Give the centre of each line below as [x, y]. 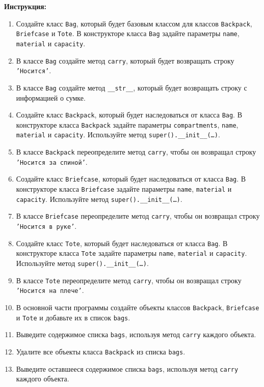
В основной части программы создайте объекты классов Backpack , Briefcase [138, 307]
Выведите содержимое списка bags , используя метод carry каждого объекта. [136, 334]
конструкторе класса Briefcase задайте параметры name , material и [124, 189]
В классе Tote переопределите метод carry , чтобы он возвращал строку [129, 280]
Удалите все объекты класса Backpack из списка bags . [101, 351]
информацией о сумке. [51, 97]
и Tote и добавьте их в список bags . [73, 317]
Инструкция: [25, 6]
